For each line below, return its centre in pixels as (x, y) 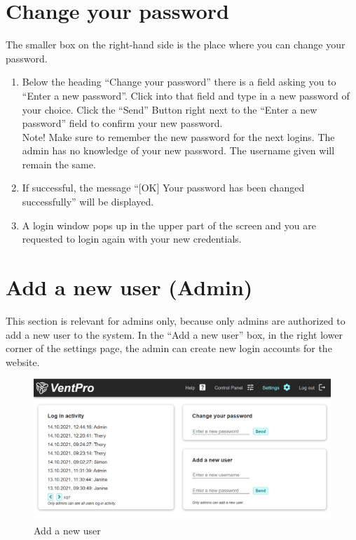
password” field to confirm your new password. (122, 123)
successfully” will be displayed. (88, 202)
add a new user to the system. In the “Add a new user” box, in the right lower (174, 334)
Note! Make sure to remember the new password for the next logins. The (178, 136)
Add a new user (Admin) (129, 287)
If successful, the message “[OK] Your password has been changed (163, 188)
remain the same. (59, 164)
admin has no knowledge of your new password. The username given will (178, 150)
